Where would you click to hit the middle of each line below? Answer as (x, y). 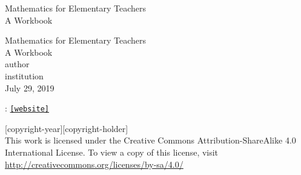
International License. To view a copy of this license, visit (112, 152)
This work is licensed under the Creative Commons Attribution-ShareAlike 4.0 (150, 140)
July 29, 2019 (30, 87)
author (17, 64)
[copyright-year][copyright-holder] (67, 128)
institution (24, 75)
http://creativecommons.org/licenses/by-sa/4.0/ (94, 164)
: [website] (27, 108)
